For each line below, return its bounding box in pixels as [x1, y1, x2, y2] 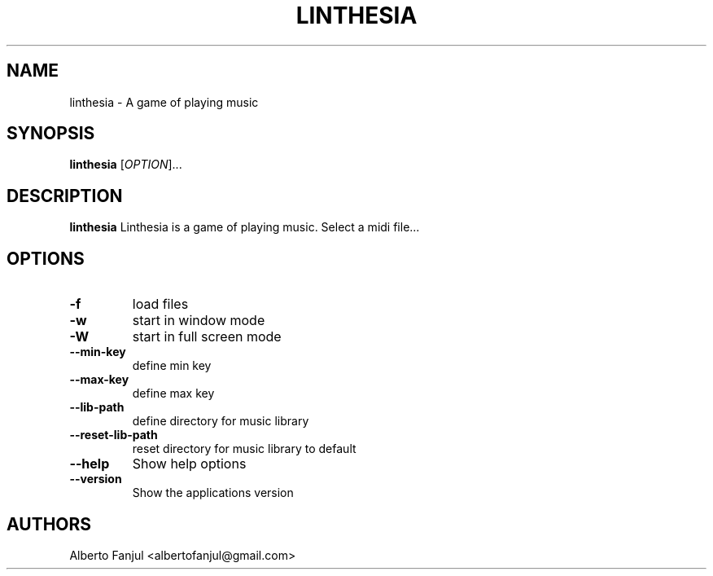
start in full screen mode [132, 328, 282, 345]
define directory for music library [132, 414, 309, 429]
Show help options [132, 455, 247, 473]
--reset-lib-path [69, 428, 158, 442]
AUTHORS [7, 513, 92, 534]
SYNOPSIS [7, 123, 95, 144]
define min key [132, 358, 212, 373]
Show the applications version [132, 486, 294, 500]
